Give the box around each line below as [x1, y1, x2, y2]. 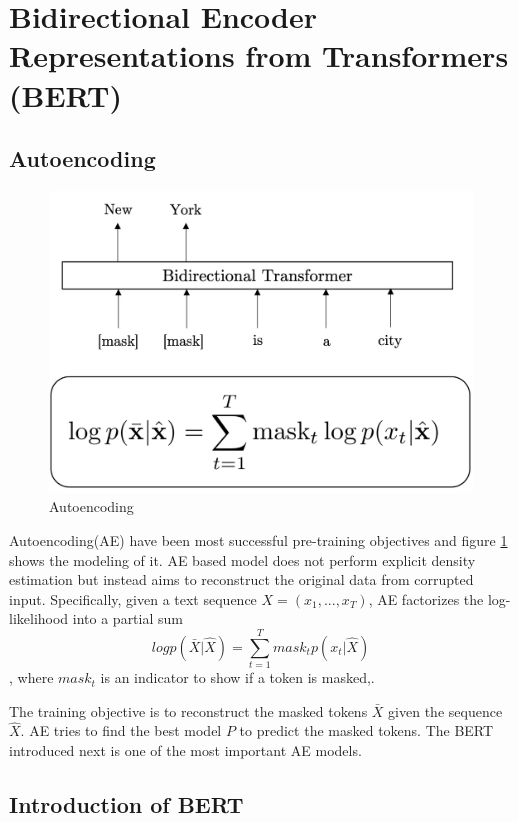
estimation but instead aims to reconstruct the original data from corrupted [9, 569, 474, 590]
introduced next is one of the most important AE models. [9, 740, 362, 761]
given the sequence [388, 700, 503, 721]
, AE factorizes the [368, 588, 484, 609]
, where [9, 667, 54, 688]
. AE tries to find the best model [20, 720, 222, 741]
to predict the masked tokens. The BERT [239, 720, 494, 741]
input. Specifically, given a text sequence [9, 588, 257, 609]
